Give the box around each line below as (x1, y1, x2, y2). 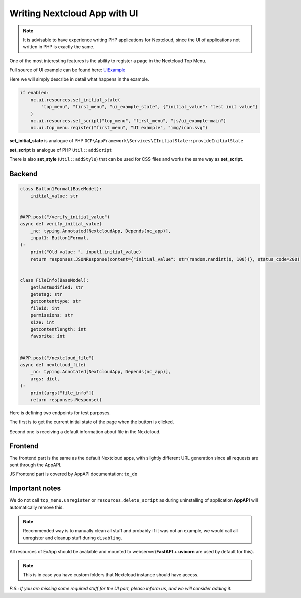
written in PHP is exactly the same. (23, 44, 95, 50)
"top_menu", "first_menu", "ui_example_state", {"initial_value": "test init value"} (41, 104, 258, 110)
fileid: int (30, 305, 60, 311)
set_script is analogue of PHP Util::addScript (9, 147, 112, 153)
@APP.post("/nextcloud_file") (20, 355, 94, 361)
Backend (9, 169, 38, 178)
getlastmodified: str (30, 284, 84, 290)
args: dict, (30, 376, 60, 382)
